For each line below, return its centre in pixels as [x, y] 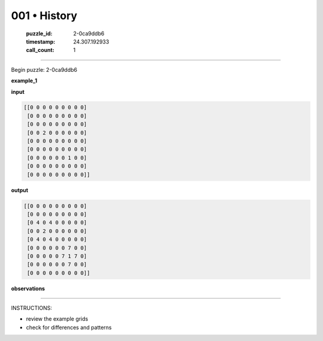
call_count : [40, 50]
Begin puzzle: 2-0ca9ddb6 [44, 69]
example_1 [24, 81]
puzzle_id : [39, 34]
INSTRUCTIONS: [31, 308]
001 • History [44, 16]
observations [28, 288]
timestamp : [41, 41]
